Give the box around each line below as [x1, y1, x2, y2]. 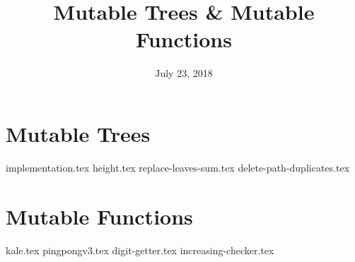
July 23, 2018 [155, 66, 213, 81]
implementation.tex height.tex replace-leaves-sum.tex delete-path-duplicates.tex [6, 160, 350, 174]
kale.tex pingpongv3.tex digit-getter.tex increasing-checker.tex [6, 242, 274, 257]
